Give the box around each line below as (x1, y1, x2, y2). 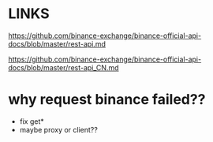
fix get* (19, 116, 45, 126)
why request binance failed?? (8, 91, 206, 109)
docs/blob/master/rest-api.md (8, 39, 106, 48)
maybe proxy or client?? (19, 125, 99, 134)
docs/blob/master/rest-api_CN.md (8, 62, 119, 72)
